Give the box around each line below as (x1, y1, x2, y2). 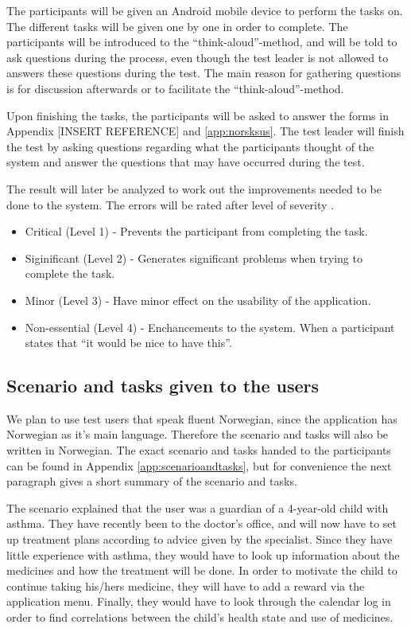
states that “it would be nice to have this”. (25, 334, 232, 351)
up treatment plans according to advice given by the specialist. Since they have (6, 531, 393, 548)
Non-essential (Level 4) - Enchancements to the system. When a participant (25, 318, 395, 335)
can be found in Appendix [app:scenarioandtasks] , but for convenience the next (6, 457, 392, 474)
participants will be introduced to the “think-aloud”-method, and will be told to (6, 33, 397, 50)
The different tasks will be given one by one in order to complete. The (6, 18, 348, 34)
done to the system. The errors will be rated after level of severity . (6, 196, 334, 213)
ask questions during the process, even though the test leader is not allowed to (6, 49, 389, 65)
